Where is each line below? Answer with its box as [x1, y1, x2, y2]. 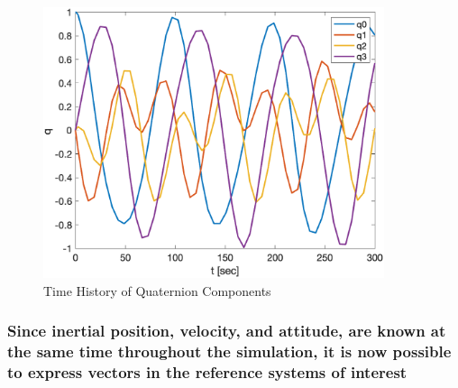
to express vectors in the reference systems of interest [7, 361, 408, 383]
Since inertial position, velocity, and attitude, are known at [7, 319, 446, 342]
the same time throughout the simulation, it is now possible [7, 340, 452, 363]
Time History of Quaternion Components [43, 281, 271, 300]
